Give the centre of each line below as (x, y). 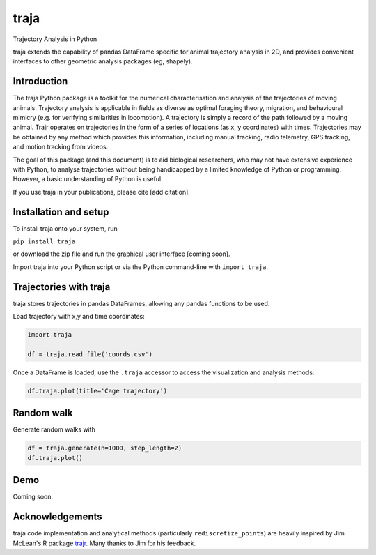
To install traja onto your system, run (65, 228)
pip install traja (44, 242)
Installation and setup (61, 212)
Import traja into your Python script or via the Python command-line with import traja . (140, 267)
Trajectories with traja (62, 287)
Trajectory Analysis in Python (55, 39)
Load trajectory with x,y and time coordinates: (79, 317)
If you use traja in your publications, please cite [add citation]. (102, 192)
